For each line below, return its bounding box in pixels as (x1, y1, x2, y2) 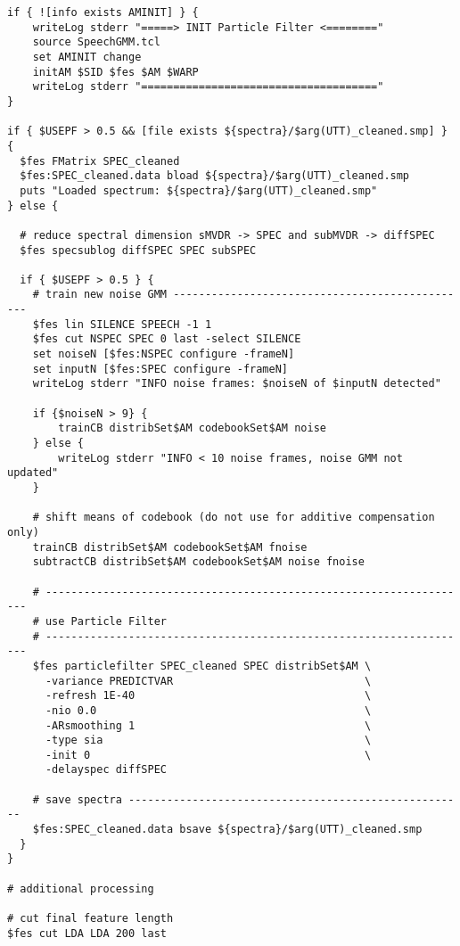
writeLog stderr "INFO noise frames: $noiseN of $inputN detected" (32, 377, 441, 391)
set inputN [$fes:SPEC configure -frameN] (32, 362, 288, 375)
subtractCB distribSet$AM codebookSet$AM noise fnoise (32, 555, 365, 569)
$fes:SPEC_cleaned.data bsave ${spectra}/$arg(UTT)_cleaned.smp (32, 823, 423, 836)
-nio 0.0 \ (45, 703, 372, 717)
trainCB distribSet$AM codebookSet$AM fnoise (32, 540, 308, 554)
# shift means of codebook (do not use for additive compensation (32, 511, 435, 524)
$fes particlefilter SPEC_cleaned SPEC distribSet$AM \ (32, 659, 372, 672)
